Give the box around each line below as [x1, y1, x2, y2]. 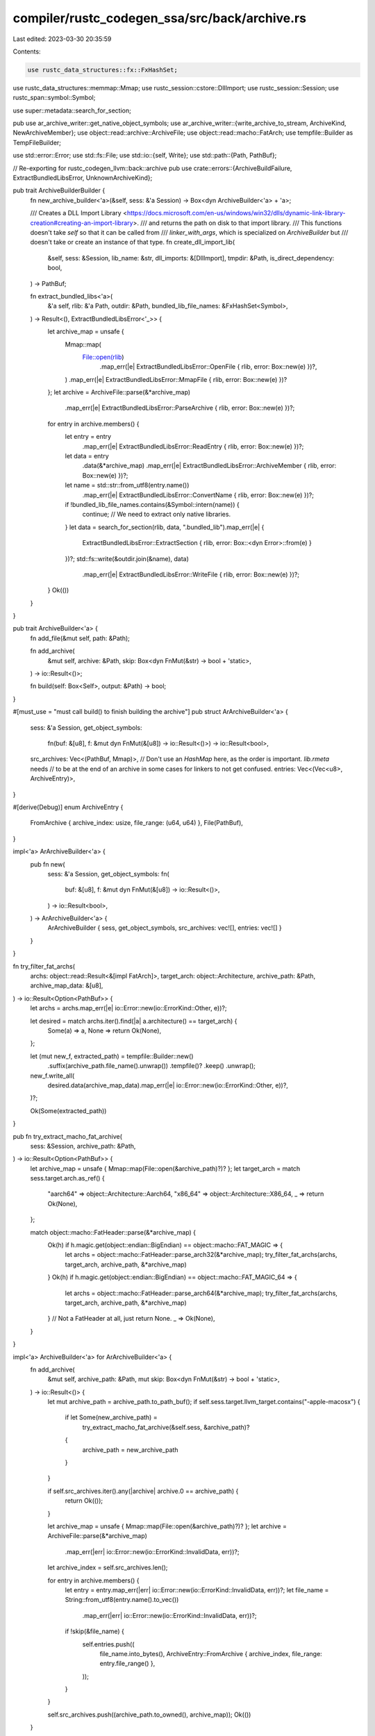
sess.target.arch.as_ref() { [30, 1174, 106, 1183]
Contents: [12, 47, 41, 56]
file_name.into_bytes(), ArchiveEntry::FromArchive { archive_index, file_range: [99, 1649, 322, 1658]
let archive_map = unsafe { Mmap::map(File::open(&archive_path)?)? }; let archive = [47, 1522, 287, 1530]
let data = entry [65, 452, 109, 460]
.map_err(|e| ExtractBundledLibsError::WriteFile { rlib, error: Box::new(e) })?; [82, 570, 300, 578]
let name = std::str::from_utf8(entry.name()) [65, 481, 190, 490]
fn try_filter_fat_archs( [12, 962, 76, 970]
